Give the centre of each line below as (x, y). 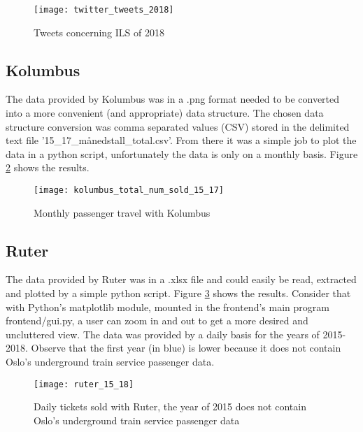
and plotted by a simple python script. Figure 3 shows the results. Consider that (178, 293)
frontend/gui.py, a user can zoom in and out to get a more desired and (157, 321)
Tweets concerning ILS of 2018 (99, 32)
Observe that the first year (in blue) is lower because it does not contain (186, 348)
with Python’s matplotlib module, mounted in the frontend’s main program (168, 307)
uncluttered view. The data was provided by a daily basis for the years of (163, 334)
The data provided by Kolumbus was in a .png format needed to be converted (173, 99)
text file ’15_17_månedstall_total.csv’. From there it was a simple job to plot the (181, 140)
